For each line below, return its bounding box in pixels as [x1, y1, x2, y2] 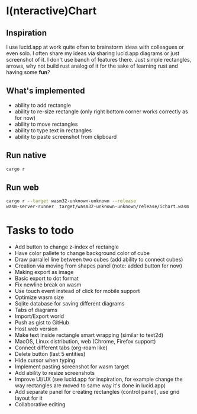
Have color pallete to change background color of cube [14, 250, 150, 256]
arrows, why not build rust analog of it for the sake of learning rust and [6, 62, 179, 69]
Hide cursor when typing [14, 357, 76, 364]
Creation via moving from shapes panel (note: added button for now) [14, 262, 182, 269]
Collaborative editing [14, 401, 66, 407]
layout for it [14, 394, 43, 402]
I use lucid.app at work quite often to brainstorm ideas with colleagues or [6, 43, 185, 50]
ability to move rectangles [14, 120, 78, 128]
